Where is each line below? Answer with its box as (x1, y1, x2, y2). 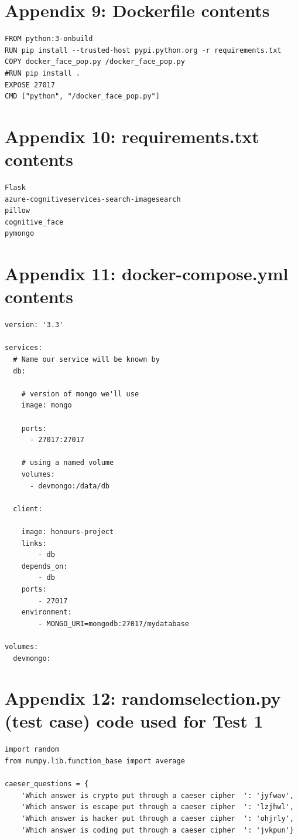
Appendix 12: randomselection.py (5, 686, 281, 710)
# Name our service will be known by (13, 355, 160, 364)
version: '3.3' (5, 321, 64, 330)
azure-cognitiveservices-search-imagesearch (5, 195, 181, 203)
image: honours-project (21, 527, 114, 536)
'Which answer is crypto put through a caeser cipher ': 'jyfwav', (21, 791, 294, 800)
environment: (21, 608, 72, 617)
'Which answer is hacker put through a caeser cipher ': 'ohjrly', (21, 814, 294, 823)
